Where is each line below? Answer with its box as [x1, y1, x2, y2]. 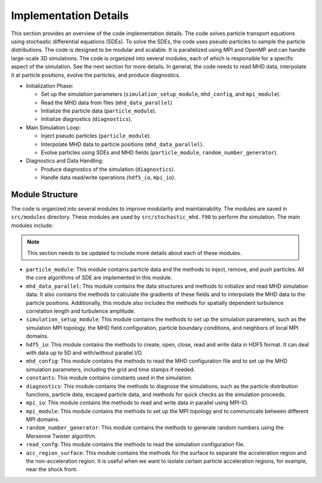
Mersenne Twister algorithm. [26, 432, 97, 440]
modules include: [11, 222, 54, 229]
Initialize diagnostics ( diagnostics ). [41, 116, 132, 123]
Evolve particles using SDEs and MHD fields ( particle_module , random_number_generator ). [41, 149, 278, 156]
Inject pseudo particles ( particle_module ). [41, 132, 151, 139]
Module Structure [11, 189, 78, 200]
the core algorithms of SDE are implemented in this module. [26, 274, 172, 281]
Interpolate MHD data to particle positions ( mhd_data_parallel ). [41, 141, 204, 148]
